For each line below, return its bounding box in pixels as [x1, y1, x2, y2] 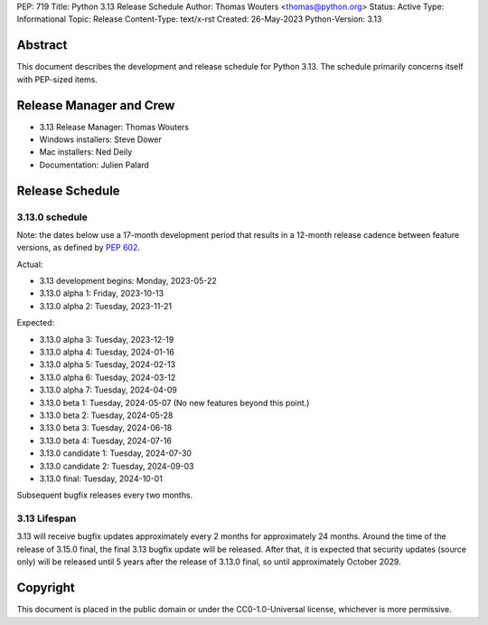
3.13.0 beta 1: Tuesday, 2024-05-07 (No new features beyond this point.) [39, 397, 310, 408]
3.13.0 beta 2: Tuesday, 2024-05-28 [39, 410, 174, 421]
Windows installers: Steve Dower [39, 134, 162, 145]
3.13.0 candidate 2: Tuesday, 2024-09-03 [39, 460, 194, 471]
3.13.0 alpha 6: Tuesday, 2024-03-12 [39, 372, 176, 383]
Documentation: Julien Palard [39, 159, 149, 170]
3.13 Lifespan [16, 512, 77, 525]
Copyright [16, 580, 76, 596]
